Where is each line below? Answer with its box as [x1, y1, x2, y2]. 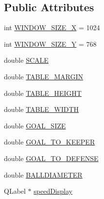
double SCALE [4, 55, 49, 65]
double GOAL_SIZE [4, 120, 66, 130]
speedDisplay [34, 186, 72, 196]
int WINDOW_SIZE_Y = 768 [4, 38, 97, 49]
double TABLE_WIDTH [4, 104, 79, 114]
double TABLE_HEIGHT [4, 88, 82, 98]
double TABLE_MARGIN [4, 71, 84, 81]
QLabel [4, 186, 26, 196]
